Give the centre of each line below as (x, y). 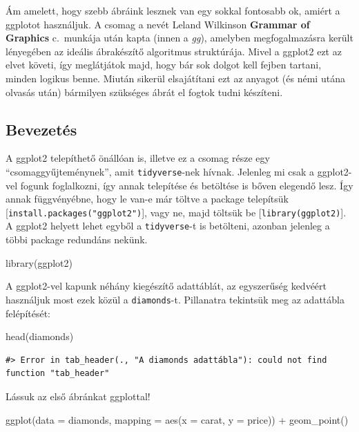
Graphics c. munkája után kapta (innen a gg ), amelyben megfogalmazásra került (179, 38)
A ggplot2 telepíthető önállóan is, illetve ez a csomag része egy (138, 158)
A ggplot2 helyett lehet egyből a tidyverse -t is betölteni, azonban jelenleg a (168, 226)
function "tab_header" (58, 374)
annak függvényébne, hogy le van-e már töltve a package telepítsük (147, 199)
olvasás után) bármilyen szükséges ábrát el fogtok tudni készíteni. (144, 92)
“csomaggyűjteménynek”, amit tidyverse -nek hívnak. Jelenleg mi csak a (160, 171)
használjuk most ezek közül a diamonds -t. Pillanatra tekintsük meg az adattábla (175, 299)
